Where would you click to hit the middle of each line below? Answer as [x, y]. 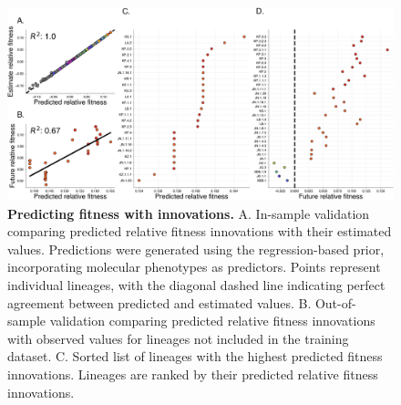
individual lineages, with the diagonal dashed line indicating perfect [196, 284]
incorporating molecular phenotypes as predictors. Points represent [194, 267]
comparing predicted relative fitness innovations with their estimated [200, 231]
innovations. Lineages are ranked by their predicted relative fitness [193, 374]
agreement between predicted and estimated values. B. [159, 302]
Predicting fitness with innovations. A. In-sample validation [189, 213]
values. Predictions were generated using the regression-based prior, [196, 249]
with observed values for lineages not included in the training [178, 338]
